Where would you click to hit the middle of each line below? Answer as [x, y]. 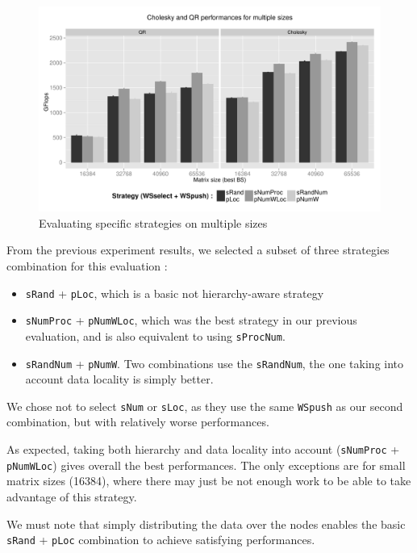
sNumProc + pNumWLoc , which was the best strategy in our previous [191, 320]
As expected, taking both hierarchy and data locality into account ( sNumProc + [203, 449]
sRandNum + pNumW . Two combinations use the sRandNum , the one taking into [215, 363]
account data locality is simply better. [119, 379]
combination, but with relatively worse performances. [138, 422]
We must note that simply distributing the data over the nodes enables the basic [206, 524]
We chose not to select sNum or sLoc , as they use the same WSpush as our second [205, 406]
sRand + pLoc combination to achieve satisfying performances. [161, 540]
